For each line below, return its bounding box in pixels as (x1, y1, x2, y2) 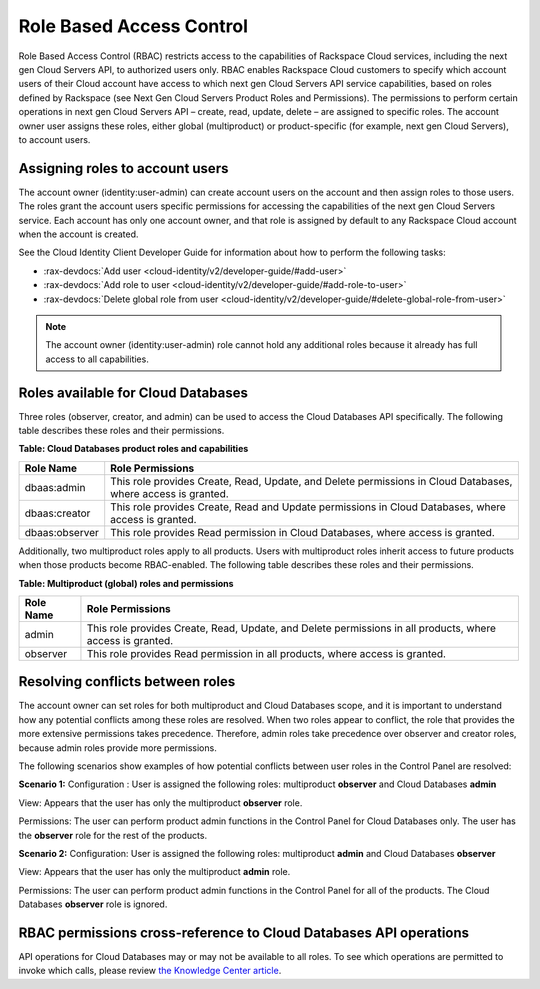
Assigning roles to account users (18, 160, 229, 177)
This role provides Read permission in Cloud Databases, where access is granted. (110, 525, 495, 539)
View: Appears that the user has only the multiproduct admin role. (18, 866, 291, 878)
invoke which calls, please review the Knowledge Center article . (18, 965, 282, 977)
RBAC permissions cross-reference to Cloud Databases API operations (18, 924, 470, 941)
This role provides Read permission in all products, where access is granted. (86, 646, 447, 660)
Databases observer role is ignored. (18, 898, 168, 910)
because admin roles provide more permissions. (18, 741, 217, 754)
